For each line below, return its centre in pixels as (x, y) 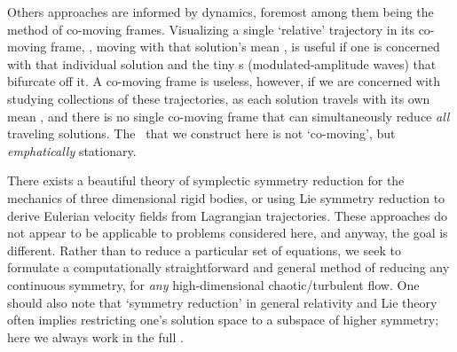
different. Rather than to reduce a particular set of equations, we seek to (204, 250)
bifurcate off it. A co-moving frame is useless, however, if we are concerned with (224, 81)
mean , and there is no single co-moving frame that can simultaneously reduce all (228, 116)
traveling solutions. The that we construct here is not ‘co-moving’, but (201, 133)
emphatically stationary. (72, 150)
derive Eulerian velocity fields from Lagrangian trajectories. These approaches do (228, 215)
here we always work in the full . (95, 336)
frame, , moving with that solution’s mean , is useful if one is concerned (245, 47)
